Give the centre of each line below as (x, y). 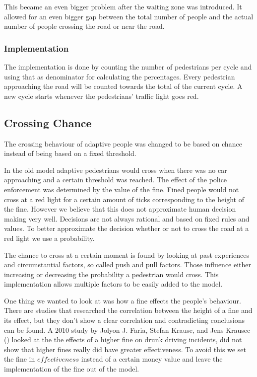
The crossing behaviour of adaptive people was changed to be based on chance (123, 143)
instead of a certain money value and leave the (152, 359)
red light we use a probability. (49, 238)
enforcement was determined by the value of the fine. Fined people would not (122, 189)
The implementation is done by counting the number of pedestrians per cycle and (128, 67)
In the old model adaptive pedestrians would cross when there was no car (116, 170)
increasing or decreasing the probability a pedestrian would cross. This (111, 274)
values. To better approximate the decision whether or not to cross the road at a (127, 228)
